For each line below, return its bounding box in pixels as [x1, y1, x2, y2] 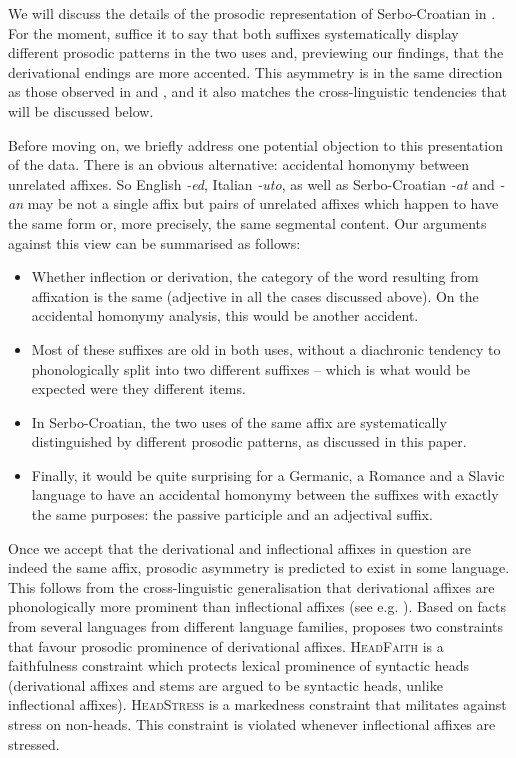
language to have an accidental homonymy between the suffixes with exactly [31, 484, 499, 505]
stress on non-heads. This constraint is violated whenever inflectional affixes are [8, 714, 496, 734]
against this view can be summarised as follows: [8, 232, 301, 253]
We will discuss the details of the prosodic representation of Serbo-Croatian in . [8, 3, 496, 23]
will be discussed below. [8, 100, 154, 121]
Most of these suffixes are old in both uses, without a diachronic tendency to [31, 338, 501, 359]
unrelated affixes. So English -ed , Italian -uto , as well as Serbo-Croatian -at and [8, 173, 495, 194]
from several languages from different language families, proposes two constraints [8, 616, 504, 637]
